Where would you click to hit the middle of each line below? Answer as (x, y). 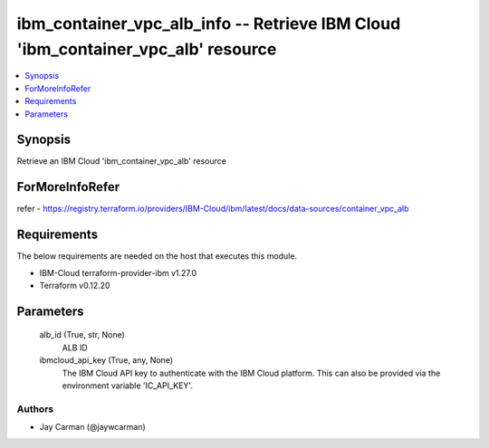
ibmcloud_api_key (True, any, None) (106, 360)
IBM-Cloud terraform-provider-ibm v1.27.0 (118, 272)
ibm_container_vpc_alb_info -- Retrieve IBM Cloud (209, 24)
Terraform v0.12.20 (75, 286)
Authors (35, 409)
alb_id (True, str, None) (82, 335)
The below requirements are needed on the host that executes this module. (157, 256)
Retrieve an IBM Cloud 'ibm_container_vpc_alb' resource (121, 161)
